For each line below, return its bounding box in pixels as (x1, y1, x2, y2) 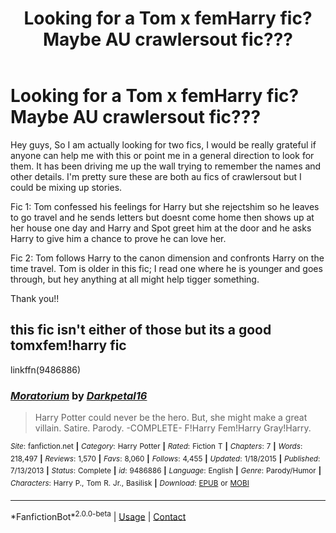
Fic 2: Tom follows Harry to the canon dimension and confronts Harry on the (10, 252, 325, 264)
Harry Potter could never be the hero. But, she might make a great (34, 412, 308, 424)
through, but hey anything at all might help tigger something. (10, 273, 260, 285)
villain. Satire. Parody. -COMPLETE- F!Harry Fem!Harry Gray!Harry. (34, 422, 312, 434)
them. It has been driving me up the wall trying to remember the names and (10, 160, 322, 172)
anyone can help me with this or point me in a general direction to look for (10, 149, 315, 161)
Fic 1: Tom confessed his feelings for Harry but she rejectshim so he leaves (10, 200, 320, 212)
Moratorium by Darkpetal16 (10, 388, 148, 402)
